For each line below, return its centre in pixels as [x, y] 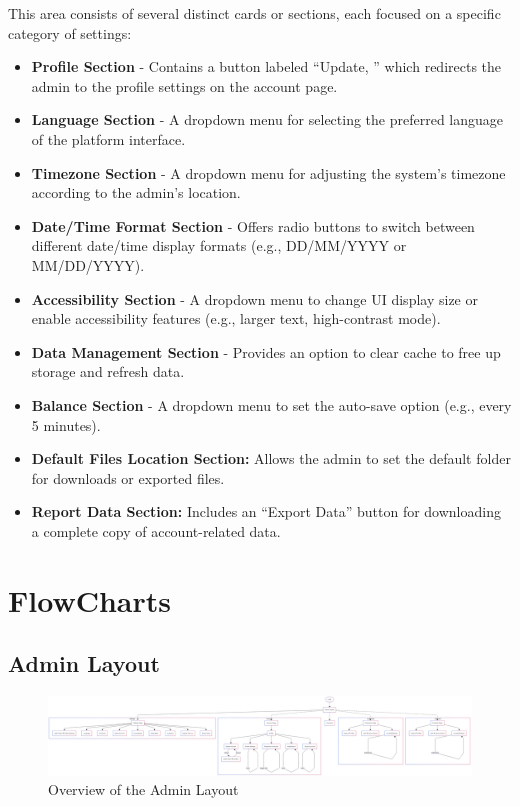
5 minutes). [66, 424]
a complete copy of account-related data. [156, 530]
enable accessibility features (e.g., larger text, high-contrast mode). [236, 318]
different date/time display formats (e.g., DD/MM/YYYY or [219, 245]
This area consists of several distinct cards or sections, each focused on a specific [254, 13]
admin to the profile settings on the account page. [184, 85]
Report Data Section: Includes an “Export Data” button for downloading [266, 511]
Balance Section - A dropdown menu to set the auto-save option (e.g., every [271, 404]
